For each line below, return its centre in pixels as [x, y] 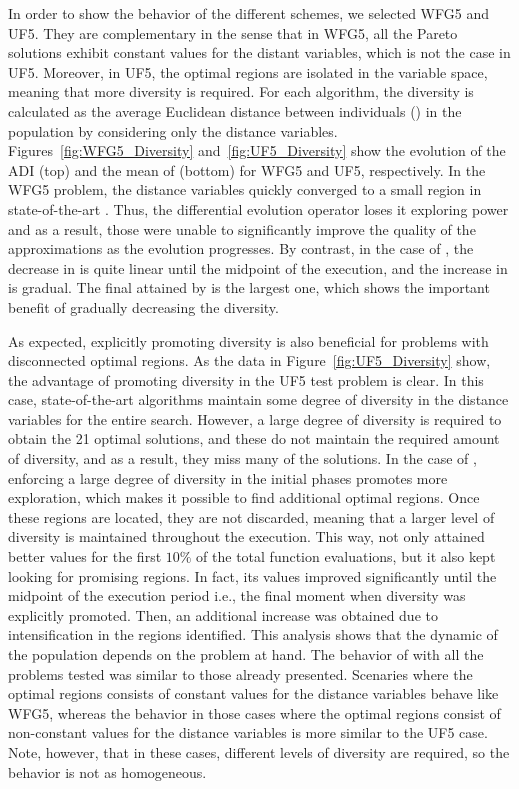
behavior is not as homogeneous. [107, 771]
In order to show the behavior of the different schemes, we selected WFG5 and [248, 13]
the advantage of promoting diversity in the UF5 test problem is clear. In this [246, 379]
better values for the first [85, 556]
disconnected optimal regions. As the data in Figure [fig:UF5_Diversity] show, [249, 360]
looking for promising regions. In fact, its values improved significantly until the [252, 575]
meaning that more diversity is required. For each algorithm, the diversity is [241, 91]
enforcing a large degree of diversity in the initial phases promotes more [228, 477]
